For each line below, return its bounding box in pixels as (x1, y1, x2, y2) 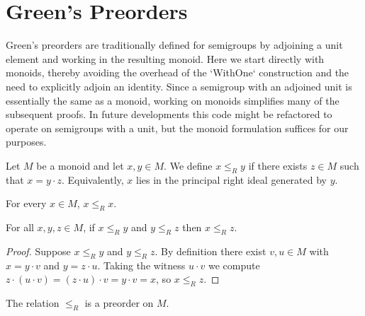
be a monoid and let (36, 158, 124, 172)
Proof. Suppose (6, 243, 71, 258)
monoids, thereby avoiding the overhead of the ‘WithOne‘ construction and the (6, 65, 349, 80)
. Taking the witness (97, 257, 186, 272)
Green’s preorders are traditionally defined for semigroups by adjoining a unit (6, 37, 343, 52)
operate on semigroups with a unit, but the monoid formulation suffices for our (6, 120, 349, 135)
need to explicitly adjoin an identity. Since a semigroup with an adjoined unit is (6, 78, 352, 93)
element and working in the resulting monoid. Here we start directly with (6, 51, 325, 66)
